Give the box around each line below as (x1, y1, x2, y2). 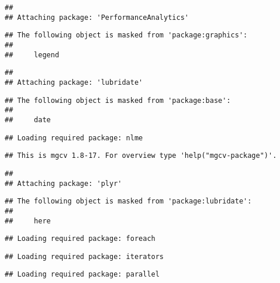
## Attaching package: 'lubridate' (5, 78, 143, 87)
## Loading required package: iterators (5, 252, 164, 261)
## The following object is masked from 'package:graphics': (5, 31, 248, 40)
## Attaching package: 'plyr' (5, 179, 122, 188)
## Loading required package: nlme (5, 133, 143, 142)
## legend (5, 50, 60, 59)
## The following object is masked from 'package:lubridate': (5, 197, 252, 206)
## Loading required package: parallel (5, 270, 160, 279)
